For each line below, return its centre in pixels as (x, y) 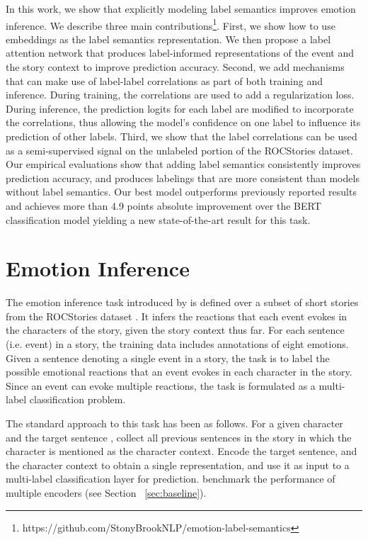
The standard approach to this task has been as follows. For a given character (174, 423)
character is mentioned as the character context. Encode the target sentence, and (182, 451)
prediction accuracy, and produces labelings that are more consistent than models (183, 178)
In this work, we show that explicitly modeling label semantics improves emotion (181, 9)
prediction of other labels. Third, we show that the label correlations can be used (182, 136)
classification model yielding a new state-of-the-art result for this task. (158, 219)
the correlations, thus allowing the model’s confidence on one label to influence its (183, 122)
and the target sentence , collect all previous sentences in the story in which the (179, 437)
